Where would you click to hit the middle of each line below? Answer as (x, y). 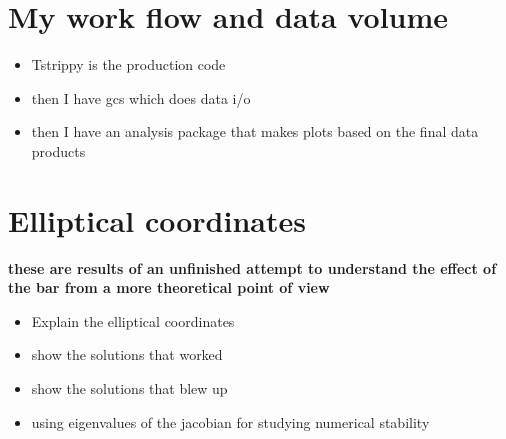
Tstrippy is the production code (128, 64)
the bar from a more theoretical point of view (169, 287)
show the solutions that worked (127, 354)
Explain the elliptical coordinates (133, 320)
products (58, 150)
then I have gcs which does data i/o (141, 97)
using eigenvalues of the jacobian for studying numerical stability (230, 421)
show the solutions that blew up (129, 388)
